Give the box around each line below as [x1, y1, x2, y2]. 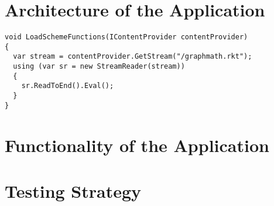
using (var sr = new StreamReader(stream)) [13, 62, 185, 71]
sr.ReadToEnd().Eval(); [21, 82, 114, 90]
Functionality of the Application [5, 133, 269, 157]
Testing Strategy [5, 178, 142, 202]
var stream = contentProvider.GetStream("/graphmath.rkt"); [13, 52, 252, 61]
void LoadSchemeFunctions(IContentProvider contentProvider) [5, 33, 248, 42]
